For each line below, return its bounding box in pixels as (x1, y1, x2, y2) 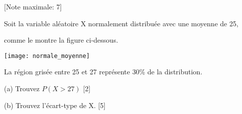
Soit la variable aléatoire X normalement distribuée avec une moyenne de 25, (4, 18, 239, 28)
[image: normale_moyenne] (4, 52, 90, 59)
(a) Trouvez (4, 83, 40, 94)
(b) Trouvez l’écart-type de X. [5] (4, 100, 106, 110)
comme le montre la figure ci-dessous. (4, 35, 118, 45)
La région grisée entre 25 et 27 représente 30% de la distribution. (4, 66, 203, 77)
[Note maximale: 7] (4, 1, 62, 11)
